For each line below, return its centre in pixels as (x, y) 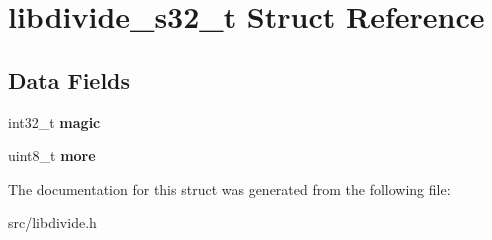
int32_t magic (54, 121)
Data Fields (69, 79)
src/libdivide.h (52, 222)
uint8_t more (52, 155)
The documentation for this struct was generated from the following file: (229, 188)
